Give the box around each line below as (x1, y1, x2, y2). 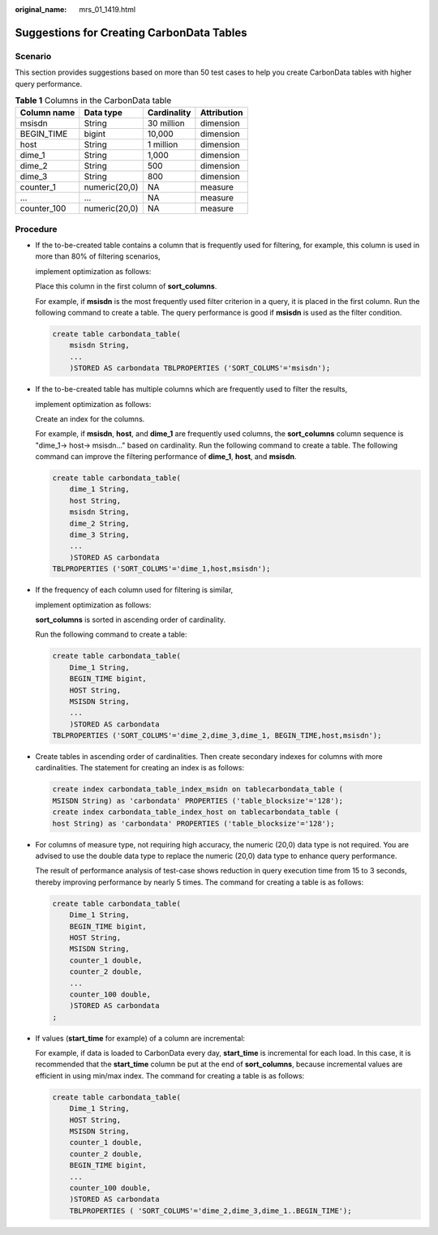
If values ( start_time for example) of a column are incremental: (35, 1033, 246, 1043)
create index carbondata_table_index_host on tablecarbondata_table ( (52, 808, 340, 817)
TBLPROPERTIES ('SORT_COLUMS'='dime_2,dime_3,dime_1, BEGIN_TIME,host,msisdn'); (52, 731, 382, 740)
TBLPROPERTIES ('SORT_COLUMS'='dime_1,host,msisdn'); (52, 564, 271, 573)
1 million (147, 139, 178, 150)
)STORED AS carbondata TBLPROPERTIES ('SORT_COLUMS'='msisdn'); (69, 363, 331, 373)
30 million (147, 118, 186, 129)
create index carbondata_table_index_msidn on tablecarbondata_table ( (52, 785, 344, 794)
